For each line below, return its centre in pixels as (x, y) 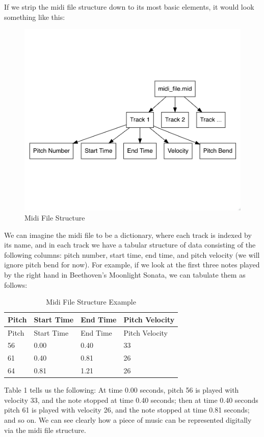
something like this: (35, 17)
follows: (16, 284)
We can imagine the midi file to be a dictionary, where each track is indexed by (128, 235)
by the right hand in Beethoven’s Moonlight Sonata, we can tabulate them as (125, 274)
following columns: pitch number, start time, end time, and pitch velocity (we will (132, 254)
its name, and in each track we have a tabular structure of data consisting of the (130, 245)
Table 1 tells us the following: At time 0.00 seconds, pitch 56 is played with (122, 390)
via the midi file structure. (45, 430)
